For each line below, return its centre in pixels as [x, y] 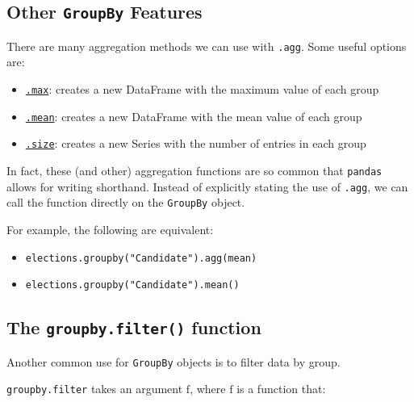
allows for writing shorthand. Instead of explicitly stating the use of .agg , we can [207, 186]
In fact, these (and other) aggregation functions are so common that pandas [194, 170]
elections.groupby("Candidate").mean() [132, 285]
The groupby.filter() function [134, 327]
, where [208, 389]
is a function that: [281, 389]
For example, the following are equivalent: [110, 229]
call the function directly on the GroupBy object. [126, 202]
